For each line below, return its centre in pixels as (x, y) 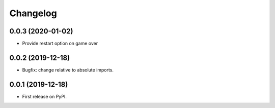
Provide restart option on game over (60, 44)
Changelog (33, 13)
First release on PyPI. (45, 96)
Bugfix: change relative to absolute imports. (68, 70)
